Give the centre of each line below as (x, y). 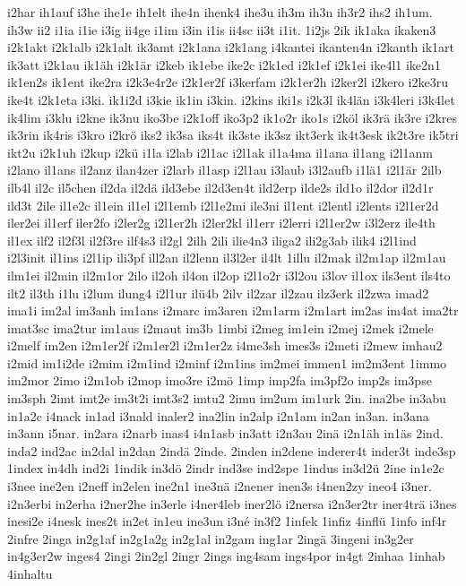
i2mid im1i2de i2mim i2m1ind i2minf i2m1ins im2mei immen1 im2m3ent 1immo (227, 362)
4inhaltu (30, 573)
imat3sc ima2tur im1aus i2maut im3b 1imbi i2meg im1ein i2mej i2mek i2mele (220, 327)
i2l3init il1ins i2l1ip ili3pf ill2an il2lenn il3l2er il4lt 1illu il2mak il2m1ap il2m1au (227, 258)
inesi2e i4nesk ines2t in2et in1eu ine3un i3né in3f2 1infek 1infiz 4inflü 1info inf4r (227, 521)
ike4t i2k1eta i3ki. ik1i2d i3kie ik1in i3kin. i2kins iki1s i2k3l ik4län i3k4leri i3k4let (231, 99)
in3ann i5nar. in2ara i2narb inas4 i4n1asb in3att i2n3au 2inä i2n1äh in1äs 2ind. (225, 433)
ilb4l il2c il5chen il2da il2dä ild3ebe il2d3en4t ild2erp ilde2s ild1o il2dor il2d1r (220, 187)
